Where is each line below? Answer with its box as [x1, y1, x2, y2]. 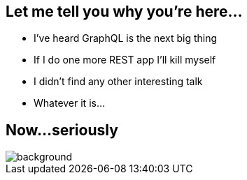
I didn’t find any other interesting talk [34, 75, 203, 88]
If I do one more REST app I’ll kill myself [34, 54, 216, 66]
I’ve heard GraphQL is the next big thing [34, 32, 218, 45]
